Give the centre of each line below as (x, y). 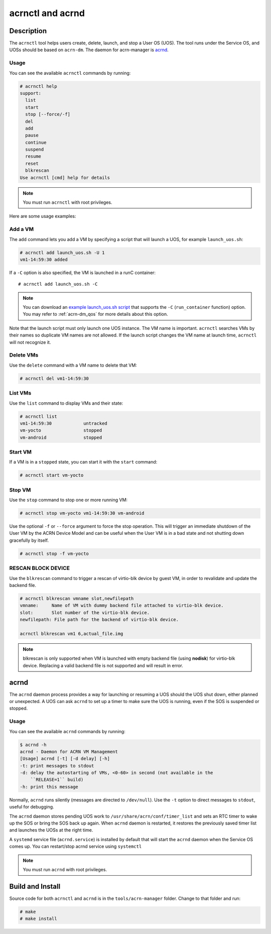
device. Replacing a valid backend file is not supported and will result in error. (103, 665)
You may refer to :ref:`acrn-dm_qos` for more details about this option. (95, 314)
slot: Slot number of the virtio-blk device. (85, 612)
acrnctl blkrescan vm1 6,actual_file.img (72, 633)
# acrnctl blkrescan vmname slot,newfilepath (77, 598)
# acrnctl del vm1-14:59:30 (54, 378)
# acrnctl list (38, 416)
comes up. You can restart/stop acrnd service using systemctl (76, 847)
